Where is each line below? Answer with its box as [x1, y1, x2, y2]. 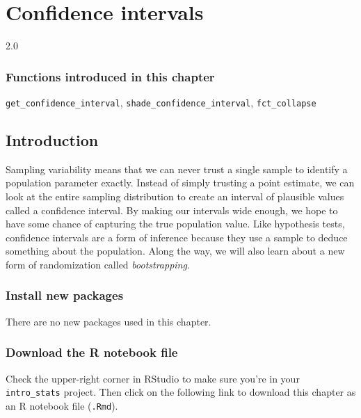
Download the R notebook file [6, 344, 178, 361]
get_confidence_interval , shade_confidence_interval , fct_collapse [6, 95, 316, 109]
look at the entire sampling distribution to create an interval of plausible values [6, 188, 344, 203]
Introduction [6, 129, 99, 150]
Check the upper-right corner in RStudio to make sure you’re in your [6, 371, 300, 385]
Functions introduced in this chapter [6, 67, 215, 85]
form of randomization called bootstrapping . [6, 257, 190, 271]
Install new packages [6, 287, 124, 304]
